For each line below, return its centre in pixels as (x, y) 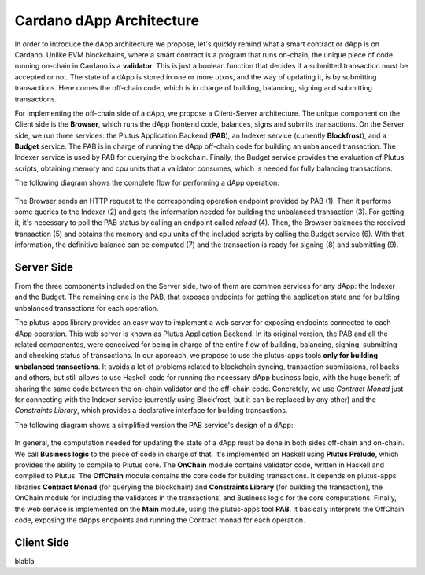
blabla (24, 561)
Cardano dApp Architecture (107, 20)
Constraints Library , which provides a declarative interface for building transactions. (151, 411)
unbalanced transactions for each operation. (87, 308)
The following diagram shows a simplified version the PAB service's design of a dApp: (154, 425)
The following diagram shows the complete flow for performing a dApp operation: (147, 183)
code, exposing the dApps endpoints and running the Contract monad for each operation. (160, 520)
